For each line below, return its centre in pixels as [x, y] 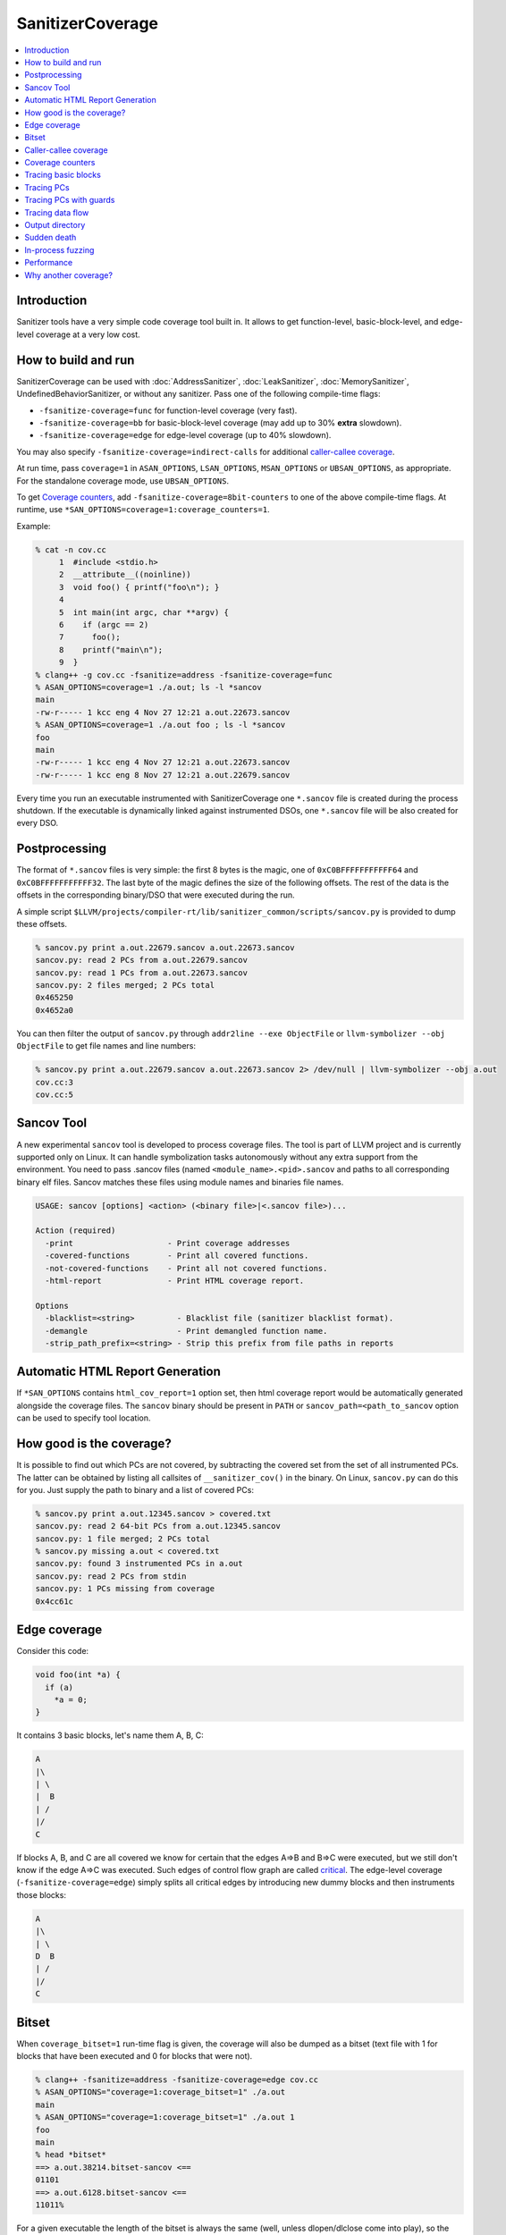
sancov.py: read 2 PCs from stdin [111, 1576]
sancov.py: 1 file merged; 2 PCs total [122, 1539]
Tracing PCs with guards [70, 200]
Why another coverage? [69, 275]
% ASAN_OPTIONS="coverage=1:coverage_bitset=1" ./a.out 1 [165, 2117]
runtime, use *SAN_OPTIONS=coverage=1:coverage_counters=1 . [143, 510]
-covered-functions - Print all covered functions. [177, 1256]
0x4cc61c [55, 1601]
